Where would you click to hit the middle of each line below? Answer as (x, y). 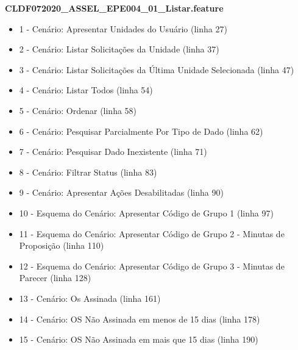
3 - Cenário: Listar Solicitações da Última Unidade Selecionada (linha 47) (157, 69)
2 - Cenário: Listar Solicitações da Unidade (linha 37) (119, 49)
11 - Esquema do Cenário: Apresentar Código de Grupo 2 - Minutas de (152, 233)
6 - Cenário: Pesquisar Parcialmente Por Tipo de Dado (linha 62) (141, 131)
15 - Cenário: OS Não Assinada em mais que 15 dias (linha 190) (139, 339)
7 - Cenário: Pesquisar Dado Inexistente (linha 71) (113, 152)
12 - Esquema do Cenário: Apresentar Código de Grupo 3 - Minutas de (152, 266)
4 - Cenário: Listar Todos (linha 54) (86, 90)
